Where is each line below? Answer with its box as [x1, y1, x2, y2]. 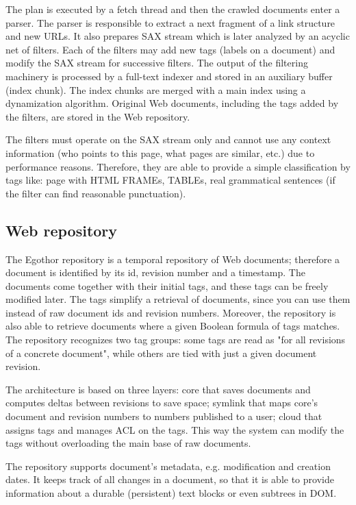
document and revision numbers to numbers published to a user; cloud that [5, 409, 322, 423]
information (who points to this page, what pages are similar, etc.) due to [5, 145, 315, 160]
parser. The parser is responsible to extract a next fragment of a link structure [5, 15, 335, 29]
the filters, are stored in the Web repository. [5, 109, 190, 123]
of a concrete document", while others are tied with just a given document [5, 345, 317, 360]
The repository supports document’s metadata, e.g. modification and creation [5, 458, 331, 473]
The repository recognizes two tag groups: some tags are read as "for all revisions [5, 332, 346, 347]
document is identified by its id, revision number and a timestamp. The [5, 265, 305, 280]
